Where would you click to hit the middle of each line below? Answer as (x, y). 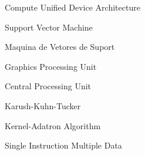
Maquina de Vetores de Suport (60, 47)
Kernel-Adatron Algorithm (53, 125)
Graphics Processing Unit (51, 66)
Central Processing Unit (48, 86)
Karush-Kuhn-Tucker (43, 105)
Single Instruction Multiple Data (63, 145)
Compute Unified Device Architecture (72, 7)
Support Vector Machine (49, 27)
